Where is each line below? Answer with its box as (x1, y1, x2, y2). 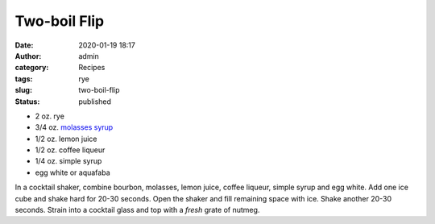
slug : (14, 85, 32, 95)
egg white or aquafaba (35, 168, 110, 177)
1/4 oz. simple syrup (35, 156, 102, 166)
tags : (14, 73, 33, 84)
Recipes (78, 63, 106, 73)
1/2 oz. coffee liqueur (35, 145, 106, 155)
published (78, 97, 112, 106)
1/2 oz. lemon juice (35, 134, 97, 143)
